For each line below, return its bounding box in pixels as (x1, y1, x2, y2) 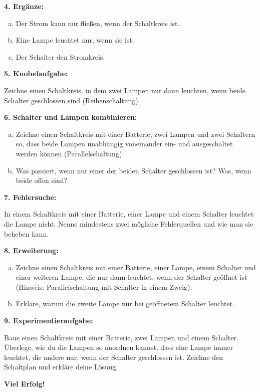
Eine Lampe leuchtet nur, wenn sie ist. (16, 35, 134, 45)
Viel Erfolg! (4, 378, 45, 389)
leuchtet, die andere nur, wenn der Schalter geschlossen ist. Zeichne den (4, 351, 223, 362)
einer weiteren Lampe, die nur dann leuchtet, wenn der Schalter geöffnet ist (16, 272, 247, 282)
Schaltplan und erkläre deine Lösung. (4, 361, 118, 372)
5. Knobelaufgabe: (4, 68, 68, 79)
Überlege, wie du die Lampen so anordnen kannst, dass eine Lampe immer (4, 342, 233, 352)
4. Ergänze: (4, 1, 44, 11)
